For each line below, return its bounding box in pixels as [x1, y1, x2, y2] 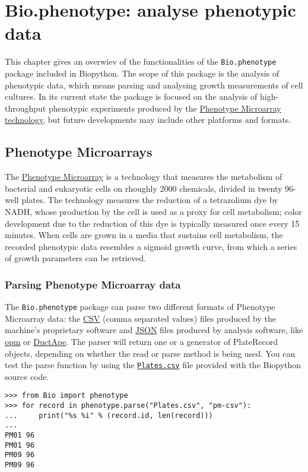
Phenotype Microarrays [5, 142, 153, 161]
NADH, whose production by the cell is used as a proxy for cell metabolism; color [5, 205, 302, 217]
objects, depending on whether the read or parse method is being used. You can [5, 347, 296, 359]
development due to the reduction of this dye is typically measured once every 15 [5, 217, 300, 229]
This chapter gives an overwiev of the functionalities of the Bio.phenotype [5, 55, 277, 68]
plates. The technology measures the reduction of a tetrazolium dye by [21, 194, 278, 206]
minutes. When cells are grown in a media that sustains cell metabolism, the [5, 229, 283, 241]
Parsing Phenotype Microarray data [5, 277, 181, 292]
